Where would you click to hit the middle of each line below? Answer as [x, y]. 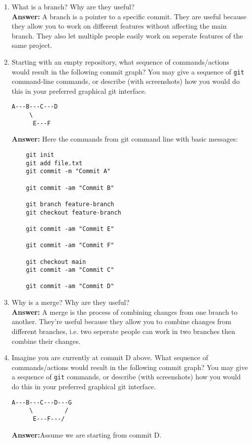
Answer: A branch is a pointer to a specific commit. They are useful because [129, 16]
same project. [32, 45]
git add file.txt [54, 163]
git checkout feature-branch [73, 212]
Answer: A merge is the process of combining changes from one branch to [125, 312]
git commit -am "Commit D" [70, 286]
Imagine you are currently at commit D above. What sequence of [110, 357]
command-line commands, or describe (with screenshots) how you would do [126, 81]
